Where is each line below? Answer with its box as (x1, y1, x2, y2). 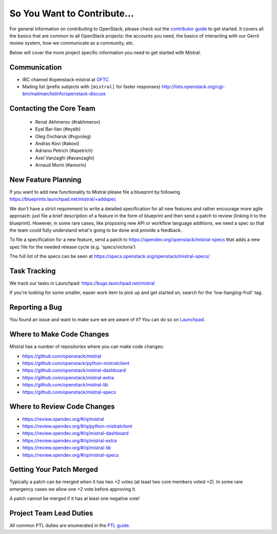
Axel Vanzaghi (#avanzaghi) (35, 155, 94, 161)
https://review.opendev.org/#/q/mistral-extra (22, 437, 117, 444)
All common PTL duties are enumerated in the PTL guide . (9, 522, 130, 529)
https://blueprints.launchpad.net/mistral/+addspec (9, 196, 116, 202)
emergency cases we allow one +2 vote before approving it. (9, 486, 136, 492)
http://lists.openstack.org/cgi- (162, 84, 225, 90)
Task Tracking (9, 267, 56, 275)
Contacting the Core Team (9, 104, 96, 113)
